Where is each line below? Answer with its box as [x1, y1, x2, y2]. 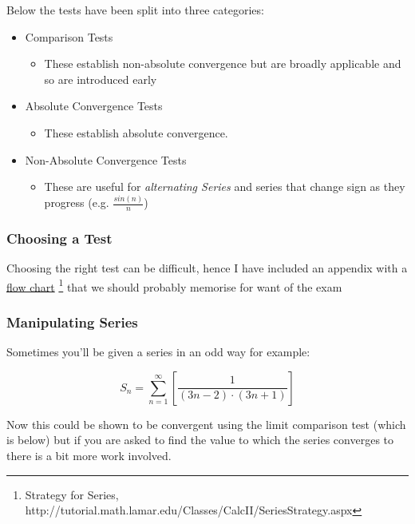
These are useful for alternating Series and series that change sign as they [44, 178, 405, 195]
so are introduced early [44, 70, 157, 87]
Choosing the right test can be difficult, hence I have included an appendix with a [6, 260, 408, 276]
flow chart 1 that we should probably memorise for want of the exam [6, 276, 342, 295]
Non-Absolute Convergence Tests [25, 151, 187, 168]
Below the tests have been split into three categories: [6, 2, 264, 18]
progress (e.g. [44, 194, 109, 211]
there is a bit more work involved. [6, 447, 172, 464]
